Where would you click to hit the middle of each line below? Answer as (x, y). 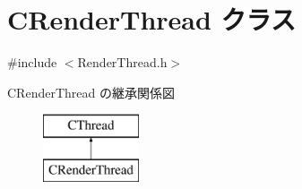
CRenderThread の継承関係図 (91, 92)
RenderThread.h (122, 62)
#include (32, 62)
